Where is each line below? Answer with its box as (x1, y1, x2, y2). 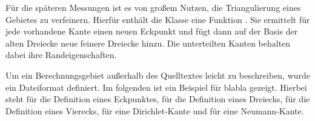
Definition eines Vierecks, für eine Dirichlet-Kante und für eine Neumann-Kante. (5, 104, 304, 117)
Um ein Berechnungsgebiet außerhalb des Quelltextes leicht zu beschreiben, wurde (5, 68, 311, 81)
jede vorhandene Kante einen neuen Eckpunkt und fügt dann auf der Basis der (5, 25, 298, 38)
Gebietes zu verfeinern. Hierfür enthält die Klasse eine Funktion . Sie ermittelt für (5, 13, 310, 25)
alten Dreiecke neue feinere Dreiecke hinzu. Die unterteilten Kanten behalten (5, 36, 291, 49)
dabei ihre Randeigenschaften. (5, 48, 117, 61)
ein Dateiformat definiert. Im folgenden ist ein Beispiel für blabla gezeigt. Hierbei (5, 80, 307, 93)
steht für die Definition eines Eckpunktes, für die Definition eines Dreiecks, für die (5, 93, 310, 105)
